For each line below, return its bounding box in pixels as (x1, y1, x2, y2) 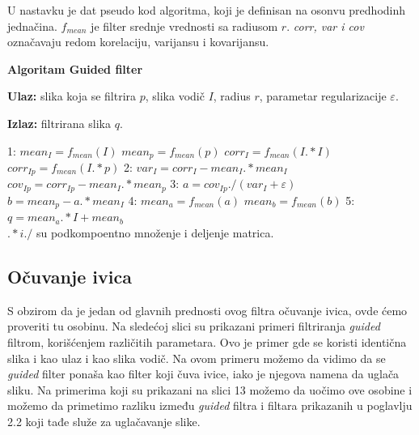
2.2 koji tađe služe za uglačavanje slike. (7, 412, 201, 429)
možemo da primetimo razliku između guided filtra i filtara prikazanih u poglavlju (7, 397, 413, 414)
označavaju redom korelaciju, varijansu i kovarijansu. (7, 33, 269, 50)
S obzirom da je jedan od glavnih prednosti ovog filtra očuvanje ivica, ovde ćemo (7, 301, 408, 318)
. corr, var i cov (286, 17, 364, 34)
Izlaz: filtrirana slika (7, 114, 111, 131)
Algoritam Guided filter (7, 60, 143, 77)
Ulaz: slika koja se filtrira (7, 87, 137, 104)
